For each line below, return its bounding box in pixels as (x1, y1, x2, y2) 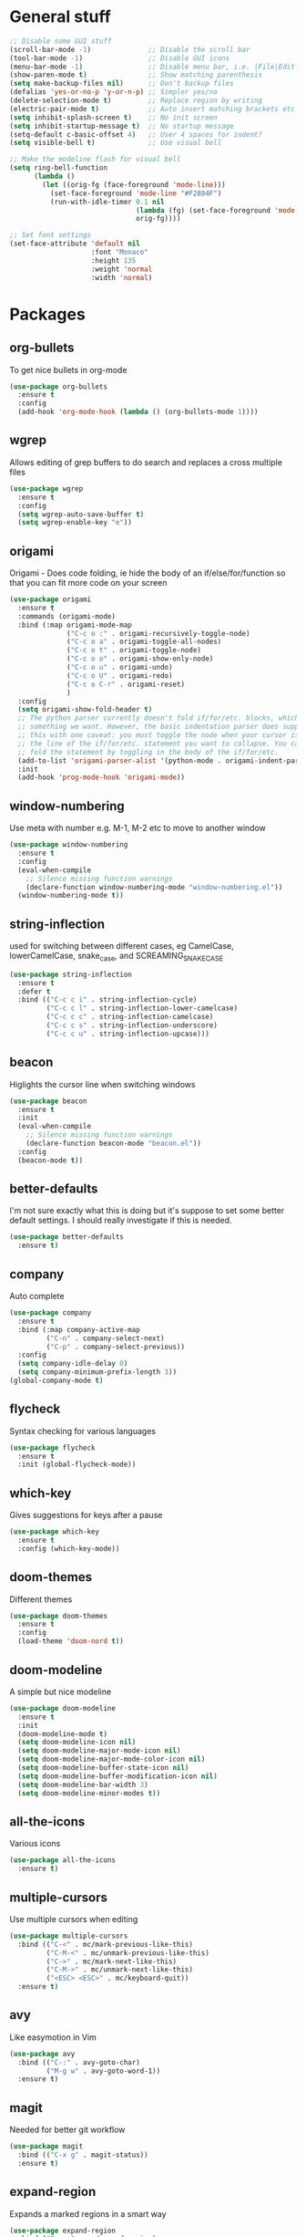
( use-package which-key (9, 1527, 100, 1536)
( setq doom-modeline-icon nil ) (17, 1738, 137, 1747)
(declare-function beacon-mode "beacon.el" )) (25, 1139, 202, 1149)
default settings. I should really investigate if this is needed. (9, 1215, 232, 1226)
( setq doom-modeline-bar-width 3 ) (17, 1780, 148, 1789)
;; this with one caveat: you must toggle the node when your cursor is (17, 731, 300, 740)
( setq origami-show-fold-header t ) (17, 705, 153, 714)
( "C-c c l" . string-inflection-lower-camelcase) (46, 1004, 239, 1014)
